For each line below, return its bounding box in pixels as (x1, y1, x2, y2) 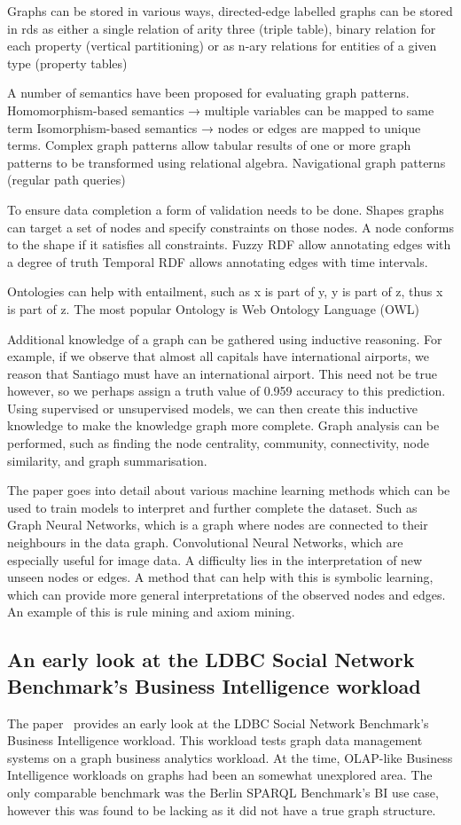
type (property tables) (7, 53, 128, 72)
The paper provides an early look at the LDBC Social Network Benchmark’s (7, 713, 429, 732)
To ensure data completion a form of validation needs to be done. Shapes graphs (7, 200, 444, 218)
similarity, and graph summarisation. (7, 451, 207, 469)
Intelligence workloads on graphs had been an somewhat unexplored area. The (7, 766, 433, 784)
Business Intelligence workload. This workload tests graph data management (7, 731, 423, 750)
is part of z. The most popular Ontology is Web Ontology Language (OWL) (7, 299, 420, 318)
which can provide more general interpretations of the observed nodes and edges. (7, 585, 446, 603)
